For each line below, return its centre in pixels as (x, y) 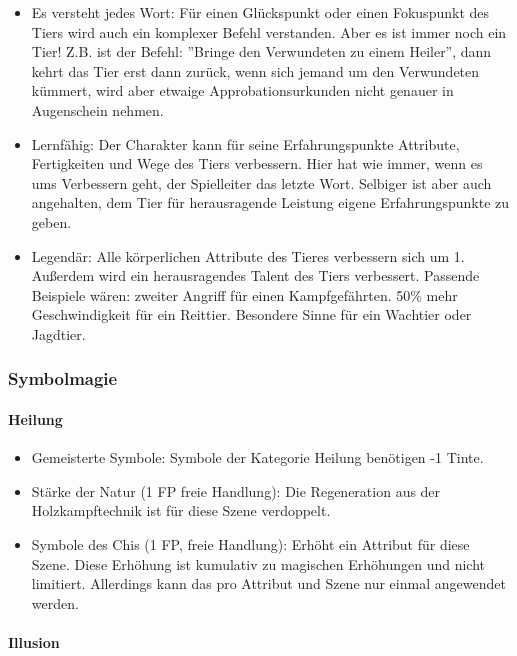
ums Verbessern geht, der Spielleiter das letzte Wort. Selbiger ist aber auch (261, 182)
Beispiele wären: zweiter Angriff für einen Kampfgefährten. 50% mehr (244, 294)
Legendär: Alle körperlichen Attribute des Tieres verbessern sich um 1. (248, 255)
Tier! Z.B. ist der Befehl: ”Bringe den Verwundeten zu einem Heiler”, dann (261, 51)
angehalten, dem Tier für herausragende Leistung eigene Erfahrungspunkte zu (270, 202)
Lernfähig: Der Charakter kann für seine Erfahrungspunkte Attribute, (245, 143)
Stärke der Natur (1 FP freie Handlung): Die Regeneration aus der (236, 490)
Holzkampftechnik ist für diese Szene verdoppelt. (181, 510)
